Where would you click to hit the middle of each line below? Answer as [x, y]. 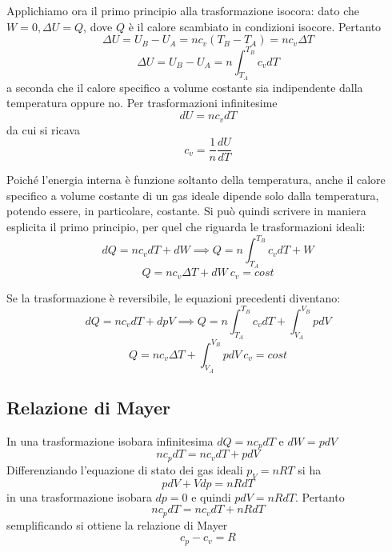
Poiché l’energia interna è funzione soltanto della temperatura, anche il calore [196, 180]
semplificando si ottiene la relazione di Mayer [117, 524]
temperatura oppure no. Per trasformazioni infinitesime [142, 103]
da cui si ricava [43, 129]
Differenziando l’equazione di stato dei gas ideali [125, 469]
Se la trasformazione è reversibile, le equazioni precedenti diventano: [174, 297]
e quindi [211, 496]
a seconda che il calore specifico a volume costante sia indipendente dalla [185, 87]
